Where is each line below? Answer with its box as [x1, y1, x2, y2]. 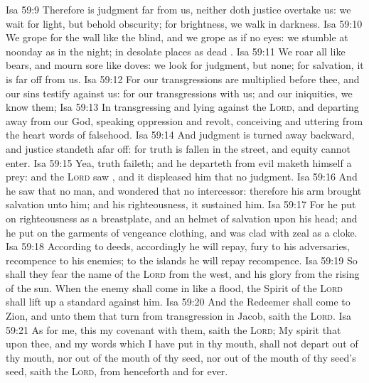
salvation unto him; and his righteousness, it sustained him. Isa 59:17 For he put [6, 197, 356, 212]
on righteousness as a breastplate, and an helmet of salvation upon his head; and [6, 210, 358, 225]
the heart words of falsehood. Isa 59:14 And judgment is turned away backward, [6, 127, 355, 142]
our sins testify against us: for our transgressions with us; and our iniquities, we [6, 85, 353, 100]
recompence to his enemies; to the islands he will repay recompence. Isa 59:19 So [6, 252, 358, 267]
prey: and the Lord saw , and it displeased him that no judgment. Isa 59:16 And [6, 169, 358, 184]
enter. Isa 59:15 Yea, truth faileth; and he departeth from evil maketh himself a [6, 155, 352, 170]
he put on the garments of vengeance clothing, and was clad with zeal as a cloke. [6, 225, 358, 239]
